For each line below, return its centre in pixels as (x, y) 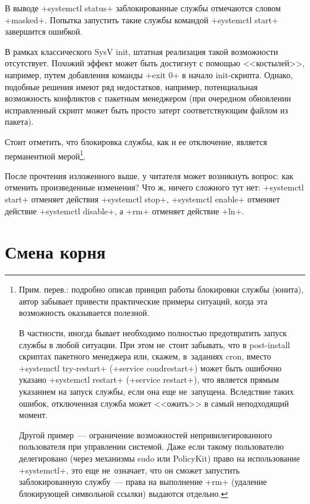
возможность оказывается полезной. (84, 313)
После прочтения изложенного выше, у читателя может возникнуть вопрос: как (149, 175)
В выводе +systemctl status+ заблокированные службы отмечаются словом (143, 8)
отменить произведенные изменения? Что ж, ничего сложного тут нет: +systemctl (154, 187)
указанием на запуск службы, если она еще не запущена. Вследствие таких (156, 391)
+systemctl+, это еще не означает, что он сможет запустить (129, 470)
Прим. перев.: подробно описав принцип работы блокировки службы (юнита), (161, 289)
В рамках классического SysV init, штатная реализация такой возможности (142, 51)
